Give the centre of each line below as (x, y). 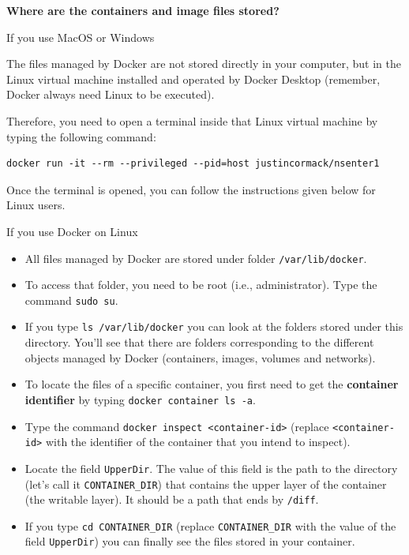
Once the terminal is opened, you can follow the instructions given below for (191, 189)
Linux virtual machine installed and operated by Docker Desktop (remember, (193, 79)
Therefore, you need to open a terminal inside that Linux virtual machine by (192, 120)
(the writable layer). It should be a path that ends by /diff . (172, 499)
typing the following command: (81, 136)
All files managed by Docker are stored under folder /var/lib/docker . (196, 258)
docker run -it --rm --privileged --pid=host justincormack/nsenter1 (193, 164)
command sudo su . (71, 300)
